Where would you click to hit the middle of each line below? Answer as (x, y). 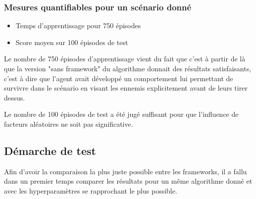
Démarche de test (50, 150)
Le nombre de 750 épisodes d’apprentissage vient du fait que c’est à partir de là (125, 59)
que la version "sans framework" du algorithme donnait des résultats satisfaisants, (128, 68)
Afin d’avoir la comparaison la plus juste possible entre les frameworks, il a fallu (126, 171)
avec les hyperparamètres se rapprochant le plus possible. (91, 190)
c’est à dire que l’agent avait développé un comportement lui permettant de (119, 78)
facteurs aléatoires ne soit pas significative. (69, 124)
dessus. (15, 97)
